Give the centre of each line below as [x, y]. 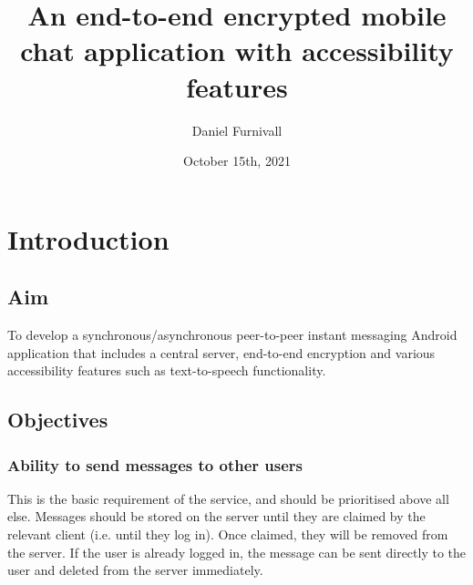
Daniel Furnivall [237, 130]
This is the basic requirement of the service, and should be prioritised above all [228, 498]
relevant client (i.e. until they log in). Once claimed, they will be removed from [228, 534]
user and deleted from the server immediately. [135, 570]
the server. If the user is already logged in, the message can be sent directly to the [237, 552]
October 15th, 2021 [237, 161]
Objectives [58, 420]
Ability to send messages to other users [155, 464]
